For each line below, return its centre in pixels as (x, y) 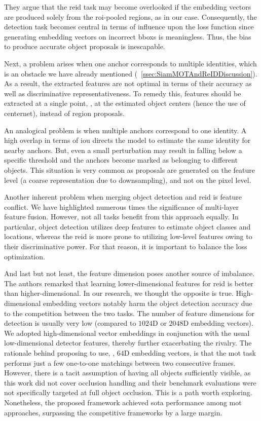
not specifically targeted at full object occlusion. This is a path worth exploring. (128, 392)
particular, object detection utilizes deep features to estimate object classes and (127, 226)
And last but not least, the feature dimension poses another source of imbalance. (129, 273)
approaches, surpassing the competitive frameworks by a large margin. (113, 412)
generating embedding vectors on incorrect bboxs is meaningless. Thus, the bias (128, 36)
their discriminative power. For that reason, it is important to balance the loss (126, 246)
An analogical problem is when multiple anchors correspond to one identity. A (125, 130)
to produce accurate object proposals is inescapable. (85, 46)
